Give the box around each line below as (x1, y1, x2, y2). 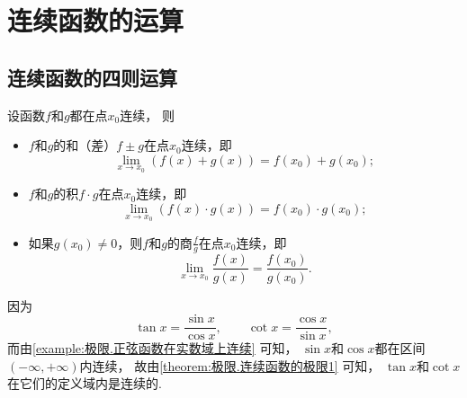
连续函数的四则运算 (7, 63, 177, 91)
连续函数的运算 (7, 2, 184, 39)
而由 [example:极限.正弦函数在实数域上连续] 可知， (7, 339, 298, 358)
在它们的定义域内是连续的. (7, 374, 162, 393)
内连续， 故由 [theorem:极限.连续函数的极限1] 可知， (79, 356, 381, 375)
